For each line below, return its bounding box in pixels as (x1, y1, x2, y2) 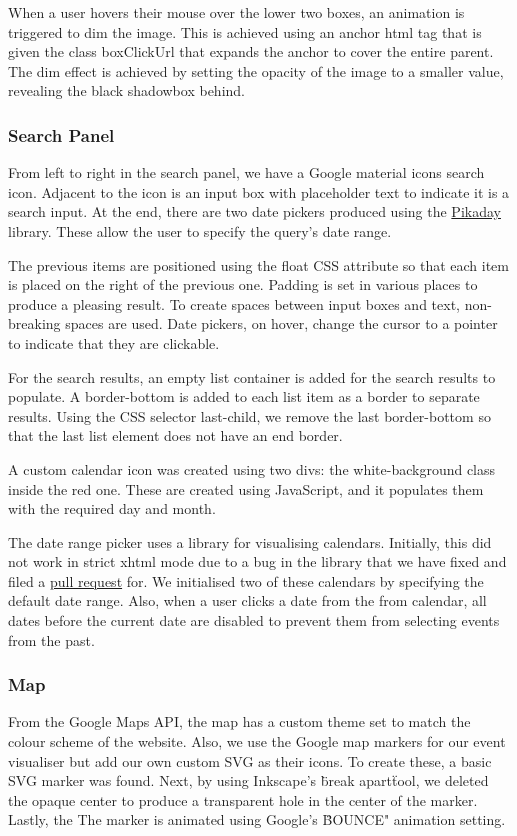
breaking (8, 313, 61, 334)
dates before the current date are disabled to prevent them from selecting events (8, 610, 500, 631)
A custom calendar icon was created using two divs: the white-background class (8, 458, 496, 479)
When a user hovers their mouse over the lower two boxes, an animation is (8, 2, 465, 22)
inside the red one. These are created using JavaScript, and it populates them (8, 478, 484, 499)
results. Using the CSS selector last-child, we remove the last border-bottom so (8, 405, 491, 426)
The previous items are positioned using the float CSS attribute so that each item (8, 254, 509, 275)
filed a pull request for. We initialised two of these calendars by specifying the (8, 570, 484, 591)
